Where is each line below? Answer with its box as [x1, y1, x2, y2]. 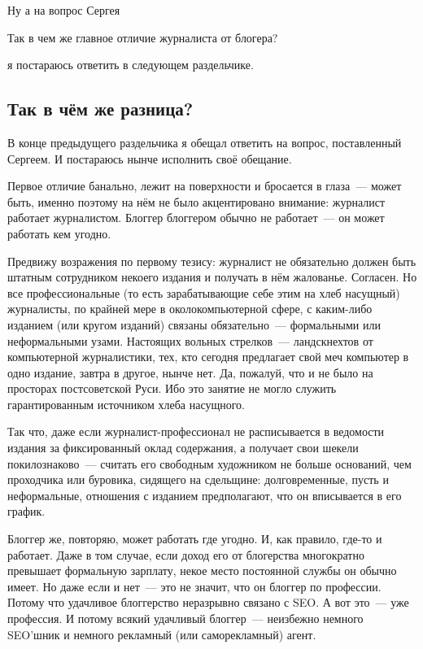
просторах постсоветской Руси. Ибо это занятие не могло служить [7, 380, 337, 397]
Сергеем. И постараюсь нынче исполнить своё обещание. [7, 150, 292, 167]
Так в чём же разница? [7, 96, 194, 121]
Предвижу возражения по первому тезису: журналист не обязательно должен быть [7, 252, 416, 269]
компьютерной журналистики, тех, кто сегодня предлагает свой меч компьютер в [7, 348, 409, 365]
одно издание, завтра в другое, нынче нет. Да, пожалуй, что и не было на [7, 364, 373, 381]
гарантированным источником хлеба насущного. [7, 395, 245, 412]
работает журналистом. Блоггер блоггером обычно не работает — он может [7, 209, 385, 226]
